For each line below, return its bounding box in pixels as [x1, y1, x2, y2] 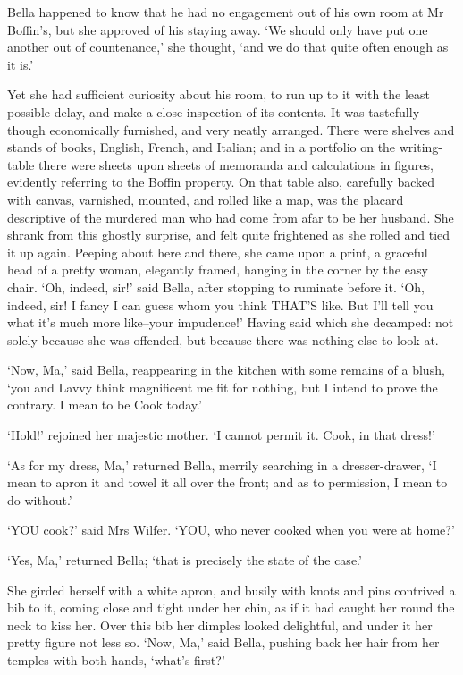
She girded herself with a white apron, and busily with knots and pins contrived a [7, 580, 456, 599]
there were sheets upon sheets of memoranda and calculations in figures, [38, 155, 434, 173]
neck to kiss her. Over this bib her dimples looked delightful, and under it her [7, 615, 433, 634]
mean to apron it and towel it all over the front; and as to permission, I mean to [7, 473, 448, 492]
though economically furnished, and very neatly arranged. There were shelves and [7, 120, 455, 139]
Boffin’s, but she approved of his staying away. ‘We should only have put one [7, 20, 428, 38]
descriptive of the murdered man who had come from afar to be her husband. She [7, 207, 454, 226]
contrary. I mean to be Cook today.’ [7, 395, 202, 414]
